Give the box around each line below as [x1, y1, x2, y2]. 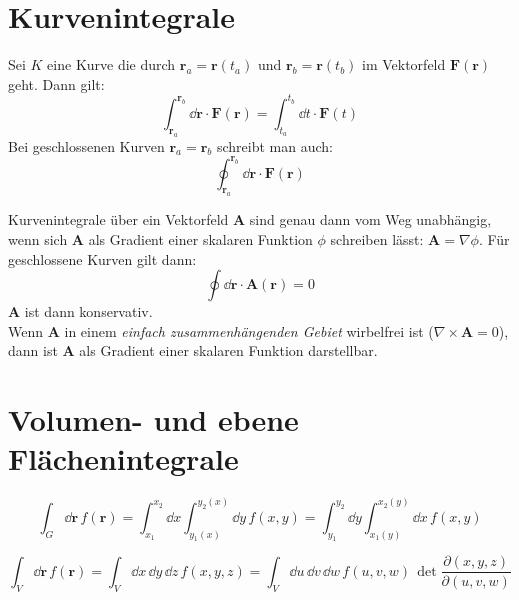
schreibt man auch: [216, 135, 333, 156]
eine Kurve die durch [47, 54, 176, 75]
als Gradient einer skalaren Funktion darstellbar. [79, 340, 378, 361]
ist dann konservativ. [24, 301, 153, 322]
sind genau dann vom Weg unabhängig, [249, 209, 492, 230]
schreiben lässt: [330, 229, 424, 249]
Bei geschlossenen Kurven [8, 135, 165, 156]
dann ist [8, 340, 58, 361]
